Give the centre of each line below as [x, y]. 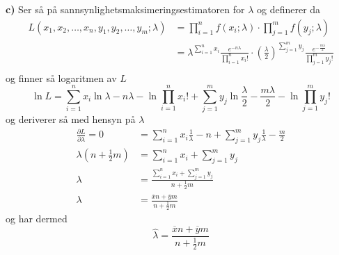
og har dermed [37, 218]
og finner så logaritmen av [61, 77]
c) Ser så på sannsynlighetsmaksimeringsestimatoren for [125, 9]
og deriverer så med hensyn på [71, 119]
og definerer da [289, 9]
